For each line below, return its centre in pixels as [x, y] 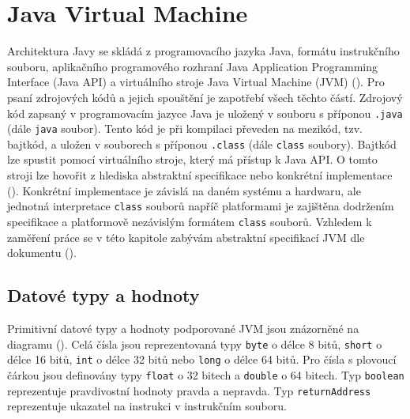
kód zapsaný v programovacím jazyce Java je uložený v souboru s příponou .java [205, 113]
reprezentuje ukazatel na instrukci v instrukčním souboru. [147, 406]
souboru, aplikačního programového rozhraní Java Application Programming [193, 66]
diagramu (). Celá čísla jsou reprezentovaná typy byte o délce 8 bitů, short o [195, 344]
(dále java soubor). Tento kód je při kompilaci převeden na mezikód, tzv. [185, 128]
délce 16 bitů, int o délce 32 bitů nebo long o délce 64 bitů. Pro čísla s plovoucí [202, 359]
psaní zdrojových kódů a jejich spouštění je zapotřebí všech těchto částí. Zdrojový [205, 97]
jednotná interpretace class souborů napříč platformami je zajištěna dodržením [201, 206]
